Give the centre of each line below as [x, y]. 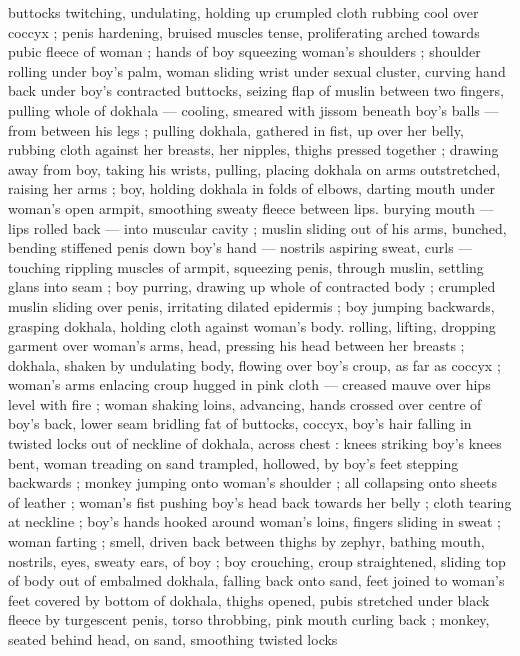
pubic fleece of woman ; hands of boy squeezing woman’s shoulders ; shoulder [244, 51]
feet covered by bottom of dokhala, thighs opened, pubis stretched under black [249, 599]
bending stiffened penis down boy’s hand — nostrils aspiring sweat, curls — [240, 247]
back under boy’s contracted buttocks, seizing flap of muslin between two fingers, [256, 90]
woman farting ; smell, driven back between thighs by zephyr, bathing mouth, [246, 541]
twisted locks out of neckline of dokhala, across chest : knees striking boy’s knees [255, 443]
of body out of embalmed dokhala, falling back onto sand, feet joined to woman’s [256, 580]
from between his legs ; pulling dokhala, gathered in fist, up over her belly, [236, 129]
